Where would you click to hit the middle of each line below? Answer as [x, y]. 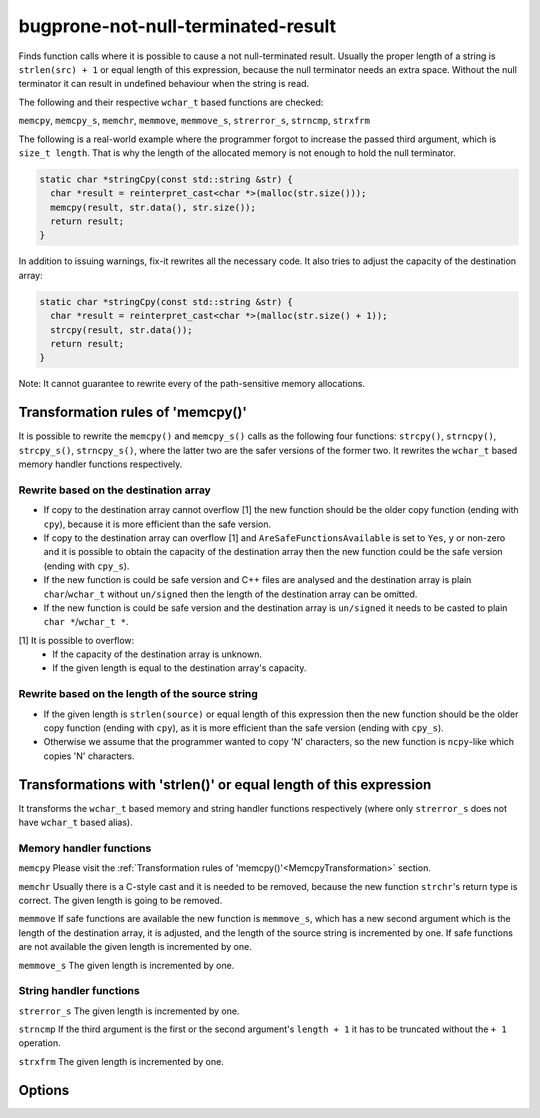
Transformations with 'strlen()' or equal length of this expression [225, 784]
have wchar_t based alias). [76, 822]
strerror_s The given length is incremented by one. [129, 1011]
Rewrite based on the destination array [115, 490]
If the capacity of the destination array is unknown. [157, 654]
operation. [39, 1043]
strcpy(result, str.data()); [122, 329]
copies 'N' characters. [89, 756]
